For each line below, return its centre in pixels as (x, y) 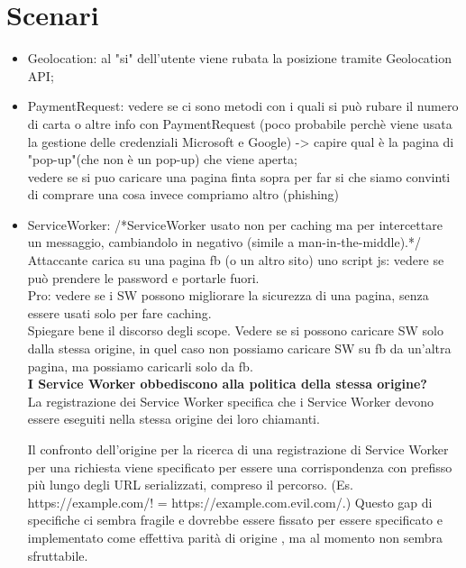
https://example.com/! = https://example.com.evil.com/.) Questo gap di (230, 502)
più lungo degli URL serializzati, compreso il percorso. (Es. (190, 485)
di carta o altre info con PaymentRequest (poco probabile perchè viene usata (240, 123)
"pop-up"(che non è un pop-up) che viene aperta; (162, 159)
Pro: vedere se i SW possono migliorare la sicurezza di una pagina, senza (228, 295)
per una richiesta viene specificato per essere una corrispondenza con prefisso (240, 467)
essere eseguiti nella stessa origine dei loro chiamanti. (174, 419)
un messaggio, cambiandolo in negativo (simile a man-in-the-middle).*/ (224, 242)
